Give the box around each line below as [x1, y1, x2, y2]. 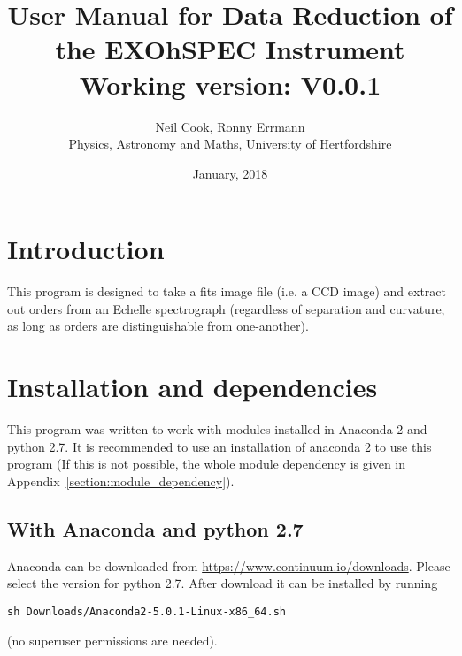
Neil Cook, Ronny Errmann [155, 117, 305, 135]
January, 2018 [192, 164, 268, 182]
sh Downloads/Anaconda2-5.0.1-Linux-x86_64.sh [7, 605, 286, 618]
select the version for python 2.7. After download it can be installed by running [7, 574, 438, 592]
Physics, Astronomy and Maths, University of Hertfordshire [68, 134, 392, 153]
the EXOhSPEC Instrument [55, 31, 405, 67]
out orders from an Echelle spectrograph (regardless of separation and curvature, [7, 299, 445, 317]
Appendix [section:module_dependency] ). [7, 471, 235, 490]
